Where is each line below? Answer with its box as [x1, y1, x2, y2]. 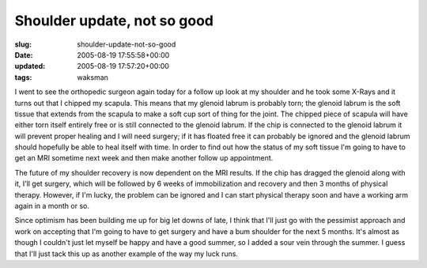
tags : [14, 72, 32, 82]
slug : [14, 40, 32, 49]
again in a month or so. [14, 202, 90, 211]
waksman [77, 72, 108, 82]
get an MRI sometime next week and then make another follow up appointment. [14, 153, 274, 163]
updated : [14, 62, 46, 71]
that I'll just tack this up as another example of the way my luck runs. [14, 249, 239, 259]
